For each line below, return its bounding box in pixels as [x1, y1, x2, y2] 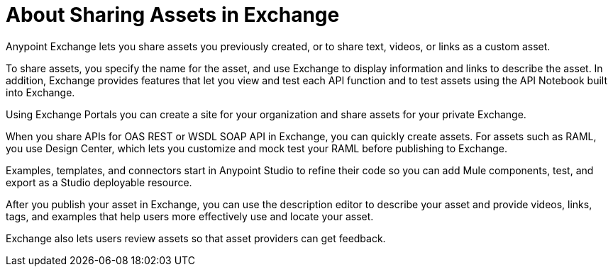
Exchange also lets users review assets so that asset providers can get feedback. [6, 232, 386, 244]
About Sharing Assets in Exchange [6, 3, 340, 27]
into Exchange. [6, 86, 75, 98]
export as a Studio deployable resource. [6, 176, 192, 188]
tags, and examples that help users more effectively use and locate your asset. [6, 210, 374, 222]
